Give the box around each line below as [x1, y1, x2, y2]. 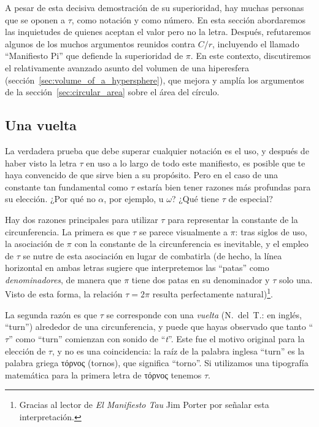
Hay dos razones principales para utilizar [5, 213, 158, 225]
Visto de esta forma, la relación [5, 288, 123, 300]
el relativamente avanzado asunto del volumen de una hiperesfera [5, 61, 250, 74]
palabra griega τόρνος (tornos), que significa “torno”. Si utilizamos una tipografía [5, 356, 309, 369]
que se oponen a [5, 13, 66, 26]
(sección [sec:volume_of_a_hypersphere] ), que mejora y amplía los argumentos [5, 73, 304, 86]
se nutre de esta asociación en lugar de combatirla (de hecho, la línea [23, 249, 282, 262]
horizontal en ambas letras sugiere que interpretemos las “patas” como [5, 261, 269, 274]
